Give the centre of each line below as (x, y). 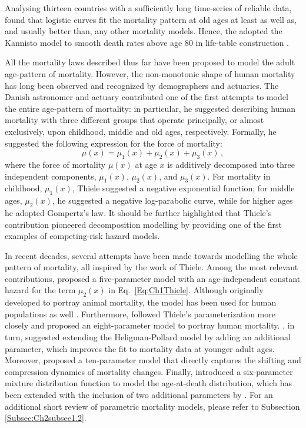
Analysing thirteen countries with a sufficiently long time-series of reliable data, (148, 8)
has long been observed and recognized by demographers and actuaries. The (142, 85)
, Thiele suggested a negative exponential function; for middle (183, 188)
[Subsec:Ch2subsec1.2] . (46, 418)
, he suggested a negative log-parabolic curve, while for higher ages (172, 200)
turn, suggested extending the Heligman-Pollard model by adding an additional (148, 337)
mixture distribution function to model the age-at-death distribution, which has (149, 383)
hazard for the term (40, 290)
